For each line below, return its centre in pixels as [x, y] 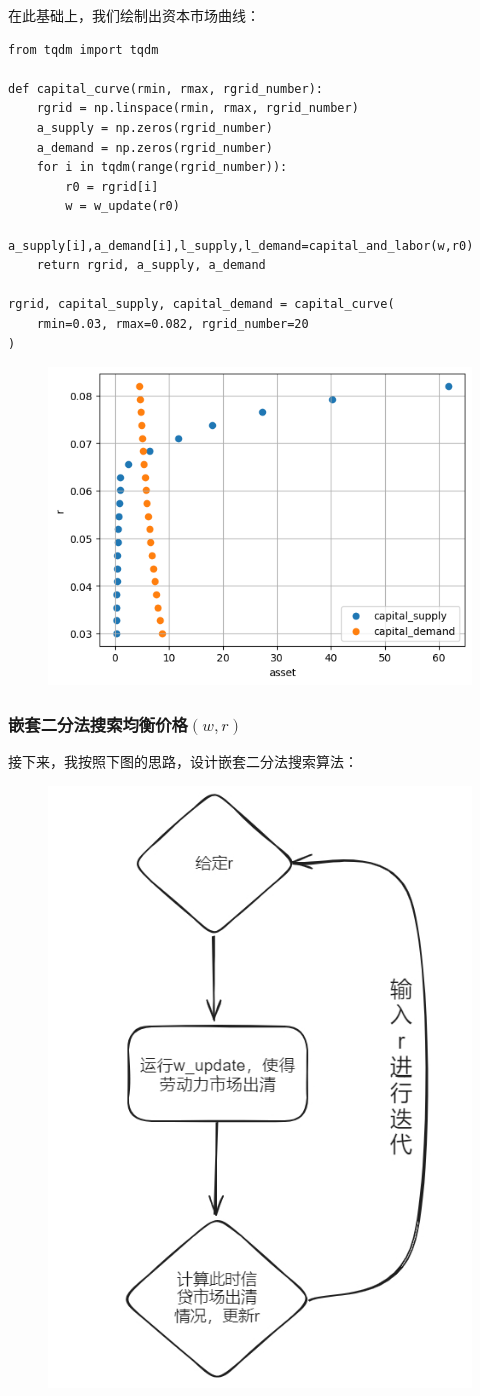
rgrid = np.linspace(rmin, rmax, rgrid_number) [197, 108]
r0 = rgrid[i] [112, 186]
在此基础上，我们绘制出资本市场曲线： [134, 15]
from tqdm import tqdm [83, 49]
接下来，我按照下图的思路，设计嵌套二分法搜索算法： [183, 760]
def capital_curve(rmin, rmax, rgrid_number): [165, 88]
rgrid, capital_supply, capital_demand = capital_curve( [201, 304]
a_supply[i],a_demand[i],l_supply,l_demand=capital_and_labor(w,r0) [241, 245]
